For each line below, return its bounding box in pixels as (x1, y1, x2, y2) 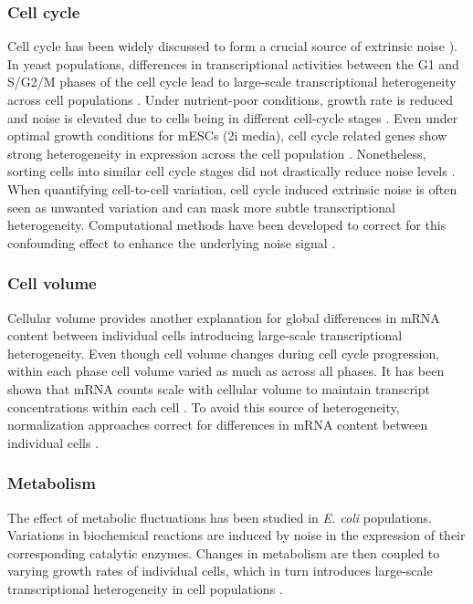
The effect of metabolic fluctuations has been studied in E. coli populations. (7, 507, 432, 526)
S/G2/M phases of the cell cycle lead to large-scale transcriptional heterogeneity (7, 72, 457, 91)
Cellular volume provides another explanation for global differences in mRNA (7, 307, 440, 327)
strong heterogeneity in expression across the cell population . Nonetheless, (7, 143, 426, 162)
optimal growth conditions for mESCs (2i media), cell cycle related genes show (7, 126, 447, 145)
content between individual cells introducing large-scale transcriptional (7, 326, 403, 345)
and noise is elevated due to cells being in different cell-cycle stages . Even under (7, 108, 458, 127)
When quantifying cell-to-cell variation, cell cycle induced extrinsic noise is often (7, 179, 457, 198)
